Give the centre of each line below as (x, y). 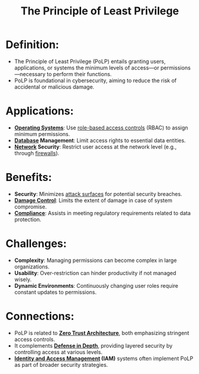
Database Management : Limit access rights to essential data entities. (100, 140)
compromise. (30, 206)
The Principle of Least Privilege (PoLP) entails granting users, (90, 61)
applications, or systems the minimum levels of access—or (87, 68)
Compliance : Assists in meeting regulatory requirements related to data (102, 213)
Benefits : (29, 177)
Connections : (40, 316)
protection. (28, 219)
